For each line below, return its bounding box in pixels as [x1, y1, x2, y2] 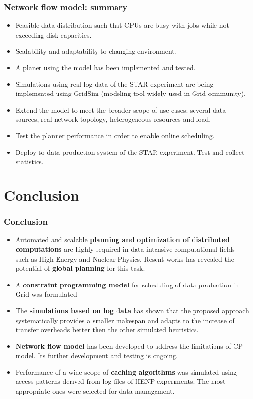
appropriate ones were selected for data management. [15, 386, 175, 396]
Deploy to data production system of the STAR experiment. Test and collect [15, 147, 245, 157]
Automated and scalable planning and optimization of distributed [15, 234, 230, 245]
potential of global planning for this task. [15, 263, 145, 273]
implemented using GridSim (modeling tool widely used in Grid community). [15, 88, 246, 98]
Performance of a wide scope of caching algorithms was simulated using [15, 366, 237, 377]
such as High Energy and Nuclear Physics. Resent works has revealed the [15, 253, 234, 264]
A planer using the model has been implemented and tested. [15, 62, 195, 72]
